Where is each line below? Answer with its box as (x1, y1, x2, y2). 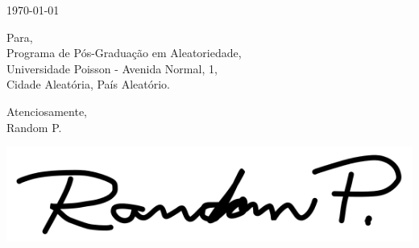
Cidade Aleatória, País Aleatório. (6, 76, 170, 93)
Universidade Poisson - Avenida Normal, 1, (6, 60, 218, 76)
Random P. (6, 118, 62, 135)
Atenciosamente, (6, 102, 88, 119)
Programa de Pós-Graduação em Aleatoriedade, (6, 44, 242, 61)
